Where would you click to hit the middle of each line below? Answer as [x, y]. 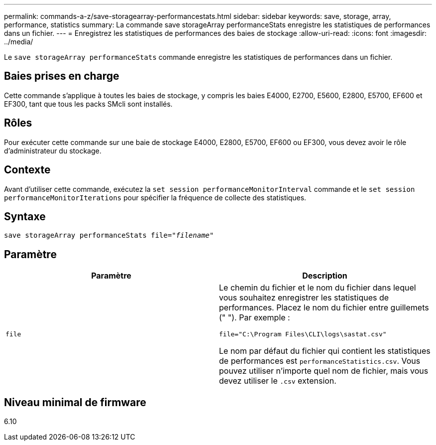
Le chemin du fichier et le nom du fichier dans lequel [318, 288]
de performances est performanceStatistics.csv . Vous [320, 361]
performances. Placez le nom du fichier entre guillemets [324, 308]
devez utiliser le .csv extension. [278, 381]
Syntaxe [25, 216]
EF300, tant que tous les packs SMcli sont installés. [88, 104]
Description [325, 276]
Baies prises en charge [62, 76]
